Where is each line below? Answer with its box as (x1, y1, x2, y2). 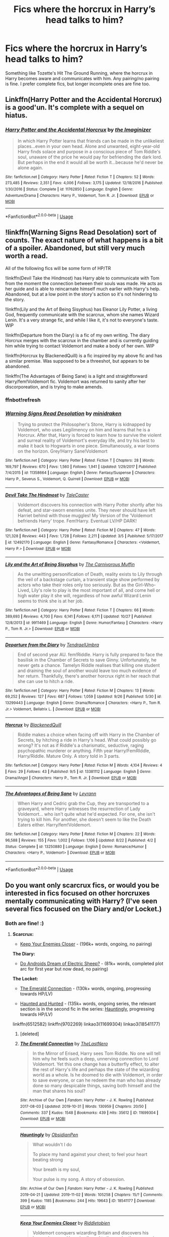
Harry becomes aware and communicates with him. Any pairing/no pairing (5, 75, 159, 81)
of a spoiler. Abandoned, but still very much (5, 244, 145, 253)
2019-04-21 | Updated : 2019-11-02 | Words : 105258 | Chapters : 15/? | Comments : (20, 1192, 163, 1197)
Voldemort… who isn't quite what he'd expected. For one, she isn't (17, 811, 155, 817)
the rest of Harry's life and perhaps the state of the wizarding (32, 1066, 160, 1073)
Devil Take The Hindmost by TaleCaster (5, 492, 89, 498)
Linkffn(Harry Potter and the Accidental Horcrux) (5, 95, 162, 104)
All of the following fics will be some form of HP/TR (5, 265, 111, 271)
